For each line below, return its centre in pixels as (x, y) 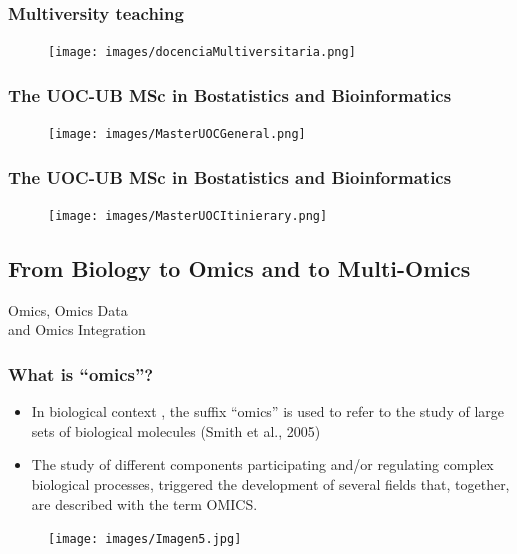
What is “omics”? (81, 373)
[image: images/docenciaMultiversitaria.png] (202, 52)
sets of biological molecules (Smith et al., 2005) (176, 430)
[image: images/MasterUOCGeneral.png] (177, 134)
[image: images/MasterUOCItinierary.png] (188, 215)
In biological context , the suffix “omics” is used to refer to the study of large (267, 411)
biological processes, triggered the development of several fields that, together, (270, 484)
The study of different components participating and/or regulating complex (262, 464)
